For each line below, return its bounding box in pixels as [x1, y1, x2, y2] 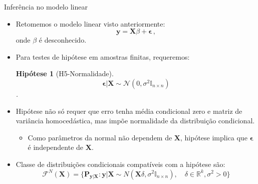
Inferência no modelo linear [4, 2, 88, 12]
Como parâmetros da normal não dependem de [28, 132, 172, 142]
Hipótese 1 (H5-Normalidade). [16, 68, 114, 79]
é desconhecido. [39, 35, 87, 45]
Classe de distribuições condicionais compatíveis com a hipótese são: [16, 158, 225, 169]
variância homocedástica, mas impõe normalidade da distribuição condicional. [16, 115, 255, 126]
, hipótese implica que [180, 132, 247, 142]
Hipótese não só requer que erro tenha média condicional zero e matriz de [16, 105, 242, 116]
